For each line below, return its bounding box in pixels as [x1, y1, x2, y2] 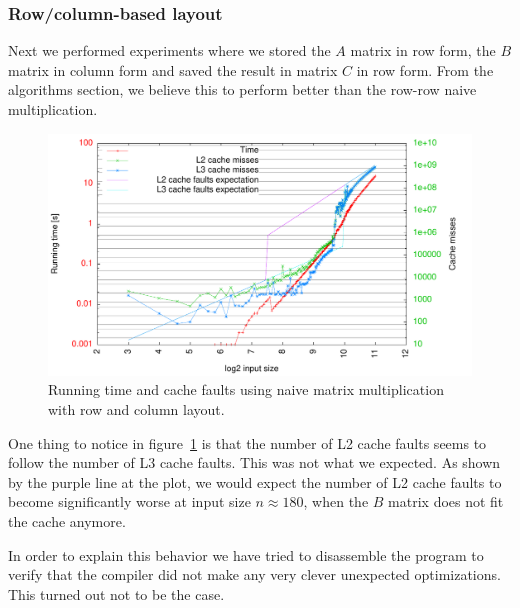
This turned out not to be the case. [8, 583, 225, 604]
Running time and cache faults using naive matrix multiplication [48, 379, 444, 400]
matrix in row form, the [350, 40, 496, 61]
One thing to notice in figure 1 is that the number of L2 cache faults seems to [8, 432, 487, 453]
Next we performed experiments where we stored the [8, 40, 331, 61]
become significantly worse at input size [8, 491, 251, 512]
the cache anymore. [8, 510, 126, 531]
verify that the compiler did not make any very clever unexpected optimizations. [8, 564, 501, 585]
